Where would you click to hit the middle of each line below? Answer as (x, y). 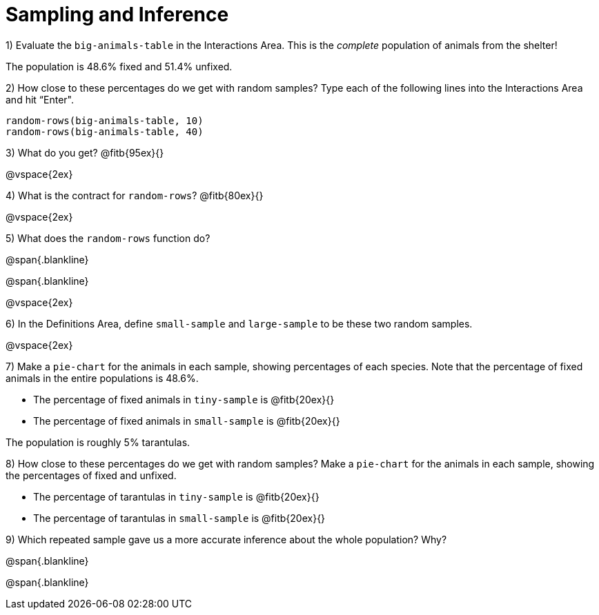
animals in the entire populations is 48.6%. (102, 378)
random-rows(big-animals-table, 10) (105, 120)
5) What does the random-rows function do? (108, 238)
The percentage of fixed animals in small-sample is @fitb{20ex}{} (187, 421)
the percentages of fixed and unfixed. (91, 475)
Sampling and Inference (117, 14)
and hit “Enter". (40, 99)
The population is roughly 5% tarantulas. (98, 442)
